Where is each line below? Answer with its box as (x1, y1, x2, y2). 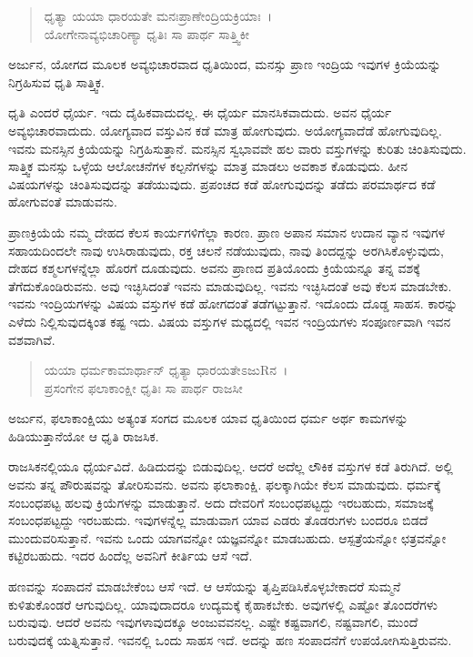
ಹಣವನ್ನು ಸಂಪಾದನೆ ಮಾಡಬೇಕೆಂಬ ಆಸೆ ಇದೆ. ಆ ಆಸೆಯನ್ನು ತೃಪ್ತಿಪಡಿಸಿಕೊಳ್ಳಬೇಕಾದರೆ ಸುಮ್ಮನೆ (8, 577, 401, 596)
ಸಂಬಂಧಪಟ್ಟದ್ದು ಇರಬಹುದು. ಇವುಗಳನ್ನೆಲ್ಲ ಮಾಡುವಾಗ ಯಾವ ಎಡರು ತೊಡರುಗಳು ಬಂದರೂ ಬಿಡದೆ (8, 510, 428, 530)
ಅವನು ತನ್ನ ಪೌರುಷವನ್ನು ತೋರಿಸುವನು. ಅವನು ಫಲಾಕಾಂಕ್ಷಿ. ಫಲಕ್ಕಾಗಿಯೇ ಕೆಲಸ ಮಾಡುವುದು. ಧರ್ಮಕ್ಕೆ (8, 475, 441, 494)
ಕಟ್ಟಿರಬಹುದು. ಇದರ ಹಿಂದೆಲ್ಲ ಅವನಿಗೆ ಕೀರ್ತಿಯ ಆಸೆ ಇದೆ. (8, 546, 253, 565)
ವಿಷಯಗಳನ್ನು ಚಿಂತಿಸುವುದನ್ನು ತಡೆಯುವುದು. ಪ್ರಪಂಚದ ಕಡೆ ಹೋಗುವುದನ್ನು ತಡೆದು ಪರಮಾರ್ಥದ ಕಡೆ (8, 174, 436, 193)
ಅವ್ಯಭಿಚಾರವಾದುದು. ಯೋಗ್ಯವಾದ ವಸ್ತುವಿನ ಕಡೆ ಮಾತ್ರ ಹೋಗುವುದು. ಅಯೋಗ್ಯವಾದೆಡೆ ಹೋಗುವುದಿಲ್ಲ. (8, 120, 442, 139)
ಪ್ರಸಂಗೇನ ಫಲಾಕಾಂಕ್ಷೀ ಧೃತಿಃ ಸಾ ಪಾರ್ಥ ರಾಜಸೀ (44, 378, 243, 397)
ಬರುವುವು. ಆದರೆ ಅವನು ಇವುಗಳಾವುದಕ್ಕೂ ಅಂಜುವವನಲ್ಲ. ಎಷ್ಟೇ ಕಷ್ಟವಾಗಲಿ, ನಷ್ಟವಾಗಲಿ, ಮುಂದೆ (8, 612, 418, 632)
